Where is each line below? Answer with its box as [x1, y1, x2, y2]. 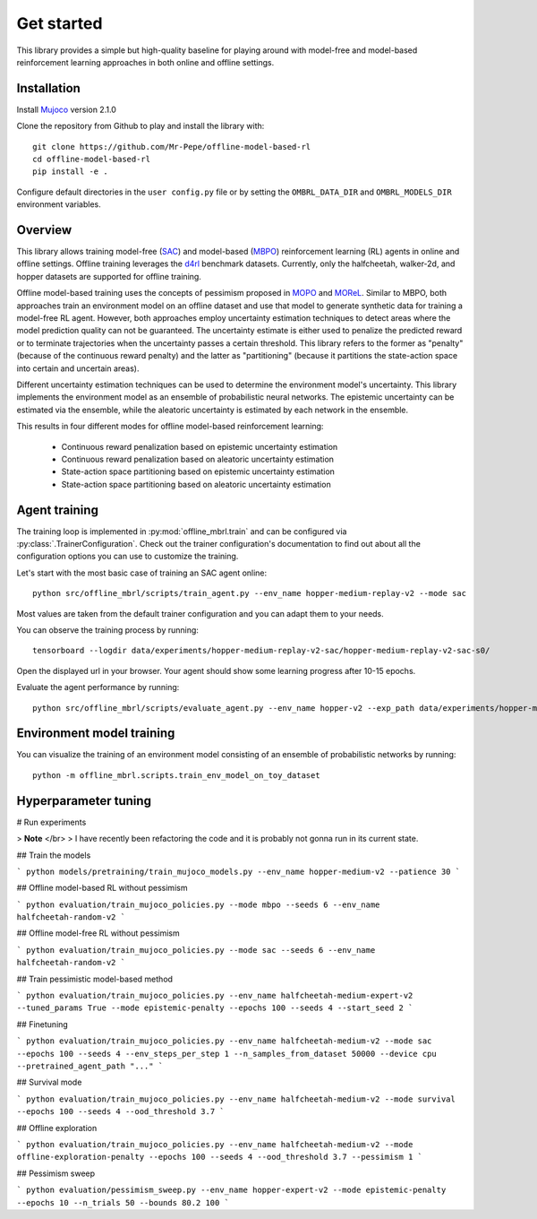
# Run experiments [16, 817, 87, 827]
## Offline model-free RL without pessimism [16, 928, 181, 938]
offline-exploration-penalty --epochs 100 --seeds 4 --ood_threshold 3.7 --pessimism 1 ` [16, 1152, 422, 1163]
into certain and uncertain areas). [16, 363, 140, 374]
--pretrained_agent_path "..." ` [16, 1061, 164, 1071]
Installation [16, 81, 81, 96]
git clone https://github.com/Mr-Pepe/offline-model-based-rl [32, 142, 311, 151]
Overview [16, 222, 72, 238]
